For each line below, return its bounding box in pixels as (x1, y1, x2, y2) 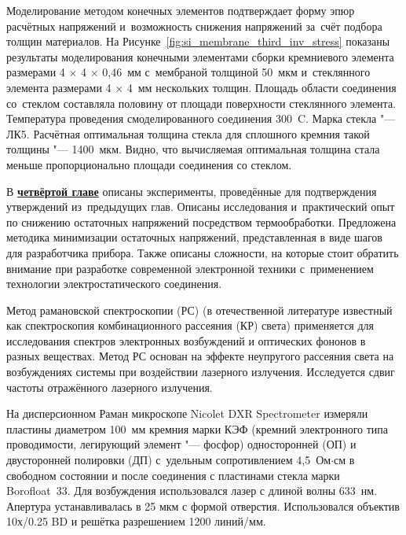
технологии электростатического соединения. (6, 275, 222, 292)
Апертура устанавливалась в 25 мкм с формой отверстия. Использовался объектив (6, 497, 400, 514)
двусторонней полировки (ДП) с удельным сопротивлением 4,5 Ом (6, 452, 331, 468)
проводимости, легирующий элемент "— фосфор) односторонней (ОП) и (6, 436, 357, 452)
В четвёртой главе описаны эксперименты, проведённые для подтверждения (6, 183, 377, 199)
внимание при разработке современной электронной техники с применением (6, 260, 374, 276)
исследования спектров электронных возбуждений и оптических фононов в (6, 332, 366, 349)
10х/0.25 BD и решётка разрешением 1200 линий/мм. (6, 513, 266, 529)
